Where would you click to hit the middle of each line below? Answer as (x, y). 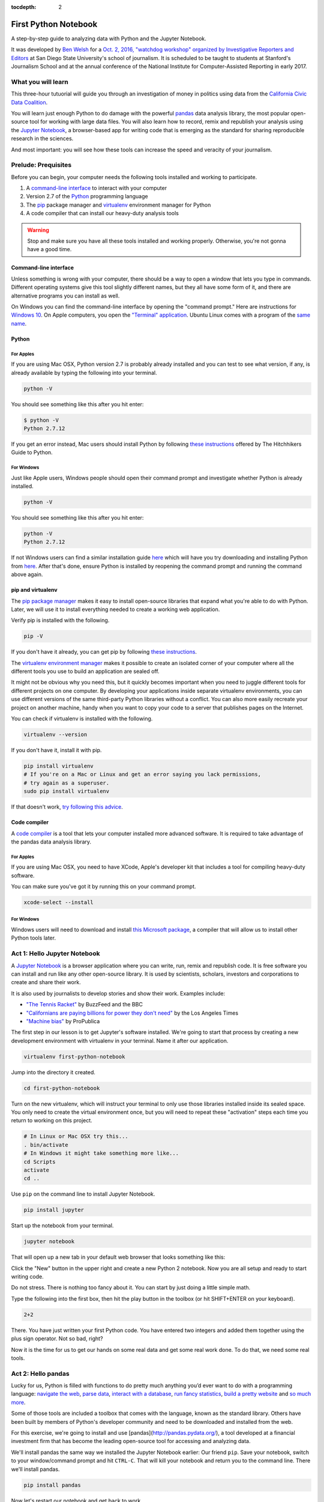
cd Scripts (40, 1162)
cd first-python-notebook (62, 1088)
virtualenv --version (55, 734)
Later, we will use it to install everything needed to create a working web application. (115, 609)
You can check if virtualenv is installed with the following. (82, 719)
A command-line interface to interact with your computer (97, 188)
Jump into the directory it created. (53, 1072)
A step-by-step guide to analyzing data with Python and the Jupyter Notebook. (109, 38)
